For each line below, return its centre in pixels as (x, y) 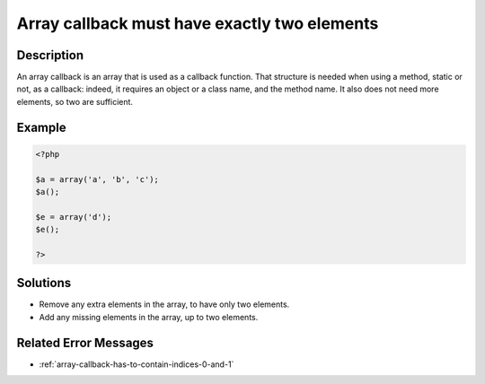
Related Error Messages (85, 342)
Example (41, 127)
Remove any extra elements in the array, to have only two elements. (164, 304)
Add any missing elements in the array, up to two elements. (149, 317)
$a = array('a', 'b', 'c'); (97, 179)
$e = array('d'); (74, 217)
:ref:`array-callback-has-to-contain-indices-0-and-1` (137, 364)
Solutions (44, 283)
